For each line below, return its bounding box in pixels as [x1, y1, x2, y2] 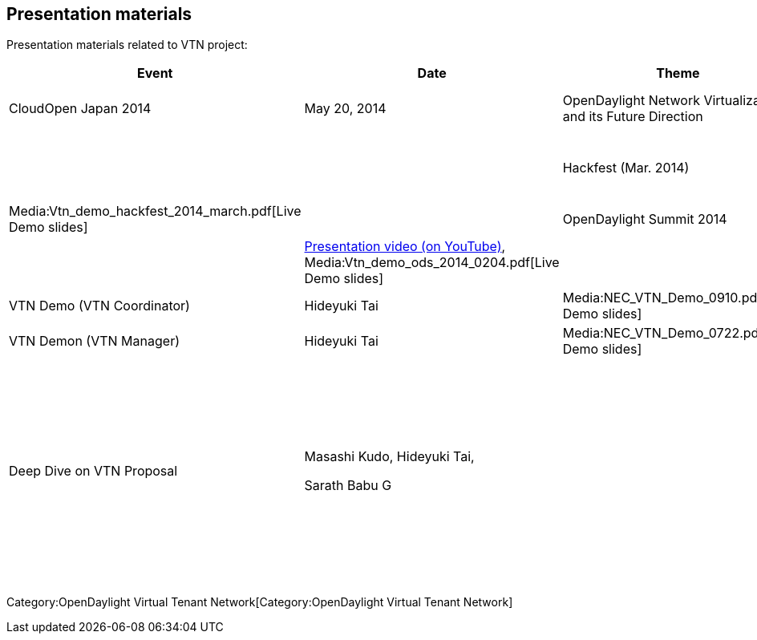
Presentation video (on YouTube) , [304, 238, 506, 255]
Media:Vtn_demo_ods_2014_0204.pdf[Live [304, 254, 560, 271]
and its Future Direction [562, 108, 703, 125]
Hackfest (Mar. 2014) [562, 160, 690, 176]
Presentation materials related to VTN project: [6, 38, 248, 52]
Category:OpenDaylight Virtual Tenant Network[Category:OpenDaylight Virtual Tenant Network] [6, 595, 513, 610]
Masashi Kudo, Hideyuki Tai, [304, 448, 475, 465]
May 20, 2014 [304, 100, 387, 117]
